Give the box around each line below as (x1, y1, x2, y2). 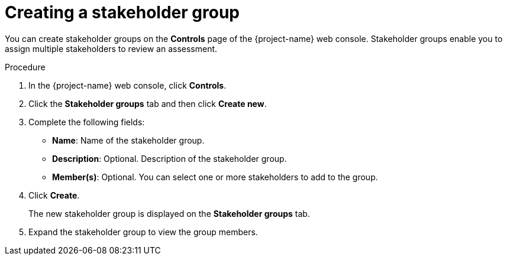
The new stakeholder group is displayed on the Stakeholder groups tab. (28, 208, 310, 219)
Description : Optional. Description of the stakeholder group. (52, 153, 287, 164)
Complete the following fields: (28, 116, 145, 127)
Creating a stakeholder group (5, 2, 240, 22)
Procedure (5, 61, 46, 72)
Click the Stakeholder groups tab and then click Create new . (28, 98, 267, 109)
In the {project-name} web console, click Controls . (28, 80, 227, 90)
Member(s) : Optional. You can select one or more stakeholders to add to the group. (52, 171, 378, 182)
